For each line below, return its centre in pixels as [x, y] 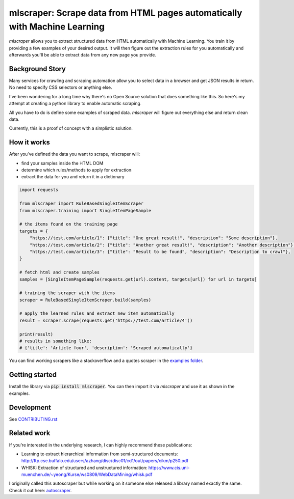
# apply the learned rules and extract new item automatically [97, 314]
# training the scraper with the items [67, 293]
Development [30, 407]
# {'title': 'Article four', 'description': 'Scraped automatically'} [106, 348]
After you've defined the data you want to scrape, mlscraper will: [74, 154]
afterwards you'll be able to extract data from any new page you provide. [83, 55]
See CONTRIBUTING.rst [33, 419]
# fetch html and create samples [60, 272]
